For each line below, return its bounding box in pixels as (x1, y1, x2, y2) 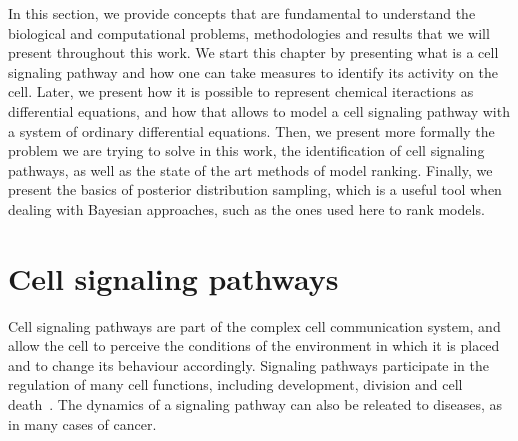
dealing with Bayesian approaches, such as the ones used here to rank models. (8, 198, 485, 219)
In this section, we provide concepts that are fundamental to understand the (8, 3, 476, 23)
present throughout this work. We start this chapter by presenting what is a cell (8, 42, 499, 63)
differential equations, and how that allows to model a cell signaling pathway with (8, 100, 510, 121)
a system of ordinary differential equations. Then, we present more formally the (8, 120, 495, 141)
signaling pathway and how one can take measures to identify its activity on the (8, 61, 498, 82)
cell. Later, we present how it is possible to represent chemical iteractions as (8, 81, 474, 102)
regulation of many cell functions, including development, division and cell (8, 374, 463, 395)
